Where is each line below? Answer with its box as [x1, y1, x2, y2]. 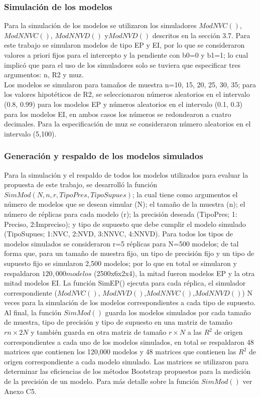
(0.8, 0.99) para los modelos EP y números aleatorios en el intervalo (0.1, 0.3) [4, 98, 242, 109]
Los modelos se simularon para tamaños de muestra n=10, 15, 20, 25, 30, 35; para [4, 79, 256, 89]
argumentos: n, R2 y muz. [4, 69, 84, 80]
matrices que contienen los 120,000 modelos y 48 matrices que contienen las [4, 346, 236, 357]
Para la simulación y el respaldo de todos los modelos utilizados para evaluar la [4, 169, 248, 180]
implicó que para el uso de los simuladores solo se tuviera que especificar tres [4, 59, 240, 70]
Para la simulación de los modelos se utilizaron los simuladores [4, 20, 197, 31]
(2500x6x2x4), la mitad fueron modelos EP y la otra [93, 268, 255, 278]
